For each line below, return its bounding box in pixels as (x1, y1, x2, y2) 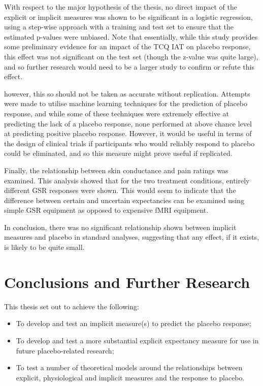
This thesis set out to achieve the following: (4, 301, 139, 311)
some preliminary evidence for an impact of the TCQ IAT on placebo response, (4, 41, 251, 52)
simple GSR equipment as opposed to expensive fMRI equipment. (4, 205, 209, 215)
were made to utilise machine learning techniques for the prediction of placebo (4, 98, 248, 109)
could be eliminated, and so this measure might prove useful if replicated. (4, 148, 233, 158)
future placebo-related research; (16, 345, 114, 356)
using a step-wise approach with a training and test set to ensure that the (4, 21, 234, 32)
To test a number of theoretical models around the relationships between (16, 362, 243, 373)
